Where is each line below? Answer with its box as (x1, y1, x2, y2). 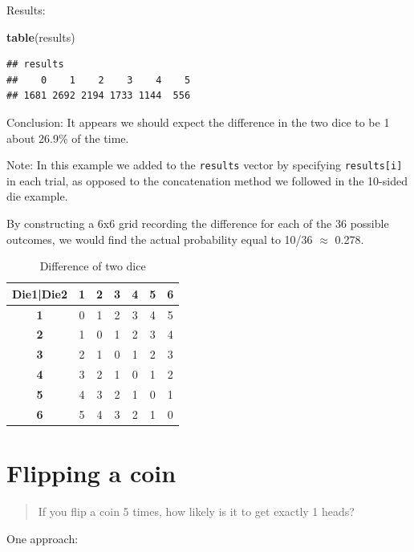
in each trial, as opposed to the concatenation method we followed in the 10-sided (6, 172, 408, 189)
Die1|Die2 (12, 285, 67, 302)
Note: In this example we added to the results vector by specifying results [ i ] (6, 156, 403, 173)
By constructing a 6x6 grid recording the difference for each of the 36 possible (6, 215, 389, 231)
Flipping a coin (6, 457, 177, 489)
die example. (6, 188, 68, 205)
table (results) (6, 28, 75, 45)
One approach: (6, 530, 79, 546)
